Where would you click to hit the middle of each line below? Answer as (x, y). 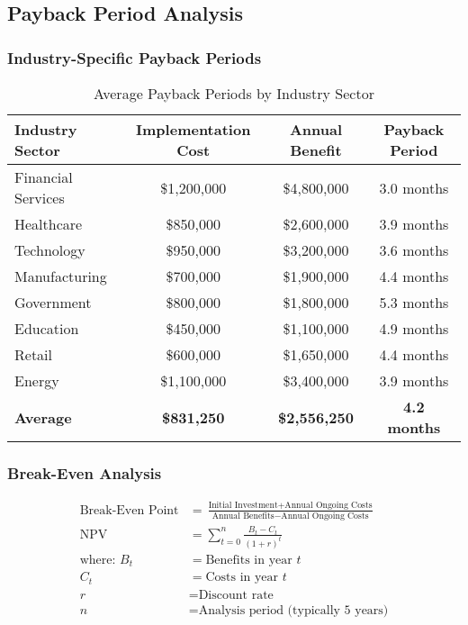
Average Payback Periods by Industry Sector (234, 93)
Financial (44, 177)
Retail (34, 354)
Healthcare (49, 224)
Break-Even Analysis (85, 472)
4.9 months (414, 328)
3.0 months (414, 187)
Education (47, 328)
